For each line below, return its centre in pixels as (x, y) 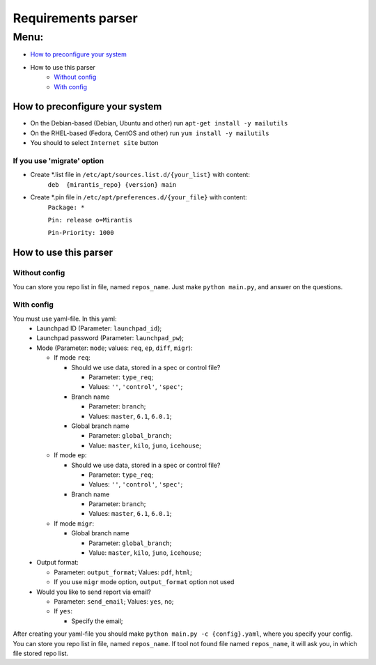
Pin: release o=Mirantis (90, 220)
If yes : (63, 611)
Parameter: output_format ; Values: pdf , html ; (123, 572)
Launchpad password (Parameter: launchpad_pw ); (110, 338)
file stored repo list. (41, 653)
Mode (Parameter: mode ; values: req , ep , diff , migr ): (115, 348)
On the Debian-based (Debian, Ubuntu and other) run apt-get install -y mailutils (159, 123)
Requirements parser (76, 18)
